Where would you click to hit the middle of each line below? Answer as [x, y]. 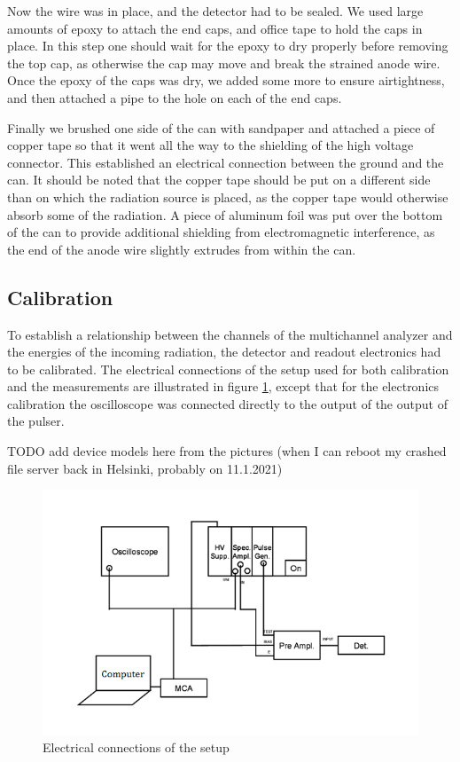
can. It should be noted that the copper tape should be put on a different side [219, 180]
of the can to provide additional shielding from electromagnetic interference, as [221, 232]
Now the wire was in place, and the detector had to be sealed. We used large [215, 11]
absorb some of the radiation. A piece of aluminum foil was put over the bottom [225, 214]
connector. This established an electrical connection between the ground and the [226, 162]
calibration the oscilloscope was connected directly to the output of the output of [227, 403]
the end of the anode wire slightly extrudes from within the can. [182, 249]
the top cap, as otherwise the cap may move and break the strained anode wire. [224, 63]
